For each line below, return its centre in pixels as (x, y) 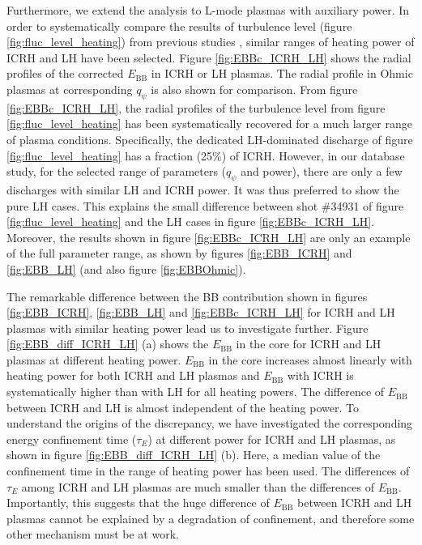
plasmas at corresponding (70, 89)
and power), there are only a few (322, 171)
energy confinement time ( (72, 439)
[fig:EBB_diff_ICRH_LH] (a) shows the (108, 344)
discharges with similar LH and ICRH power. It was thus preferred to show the (203, 189)
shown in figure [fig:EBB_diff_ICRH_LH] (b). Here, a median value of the (194, 455)
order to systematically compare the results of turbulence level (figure (179, 26)
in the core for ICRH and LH (309, 344)
